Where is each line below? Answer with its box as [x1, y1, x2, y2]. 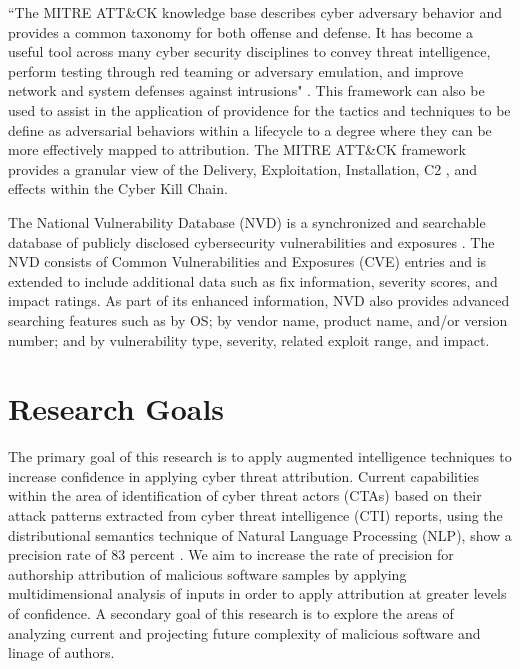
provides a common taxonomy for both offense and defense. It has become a [8, 21, 474, 42]
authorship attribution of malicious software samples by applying [8, 563, 407, 584]
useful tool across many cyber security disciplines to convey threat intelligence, [8, 41, 491, 62]
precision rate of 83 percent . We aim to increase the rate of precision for [8, 544, 454, 565]
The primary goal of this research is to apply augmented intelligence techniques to [8, 446, 512, 467]
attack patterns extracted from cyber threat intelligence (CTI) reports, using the [8, 505, 503, 525]
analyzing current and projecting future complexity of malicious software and [8, 622, 481, 643]
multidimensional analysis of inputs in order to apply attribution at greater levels [8, 583, 507, 604]
